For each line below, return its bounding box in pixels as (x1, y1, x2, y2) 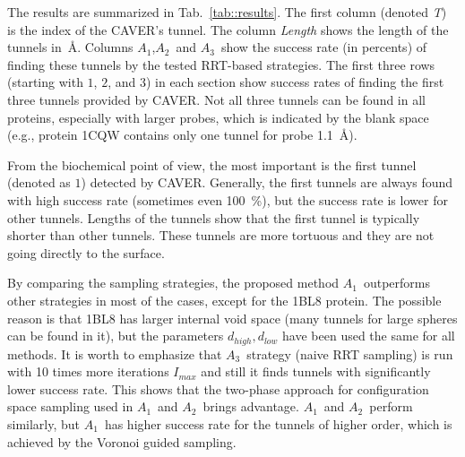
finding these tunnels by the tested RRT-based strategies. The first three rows (7, 55, 435, 73)
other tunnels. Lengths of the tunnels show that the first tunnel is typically (7, 208, 420, 227)
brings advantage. (202, 397, 299, 416)
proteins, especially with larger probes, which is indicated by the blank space (7, 108, 429, 126)
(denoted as (7, 173, 71, 192)
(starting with (7, 73, 83, 91)
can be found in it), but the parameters (7, 326, 224, 345)
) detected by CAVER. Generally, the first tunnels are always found (81, 173, 453, 192)
